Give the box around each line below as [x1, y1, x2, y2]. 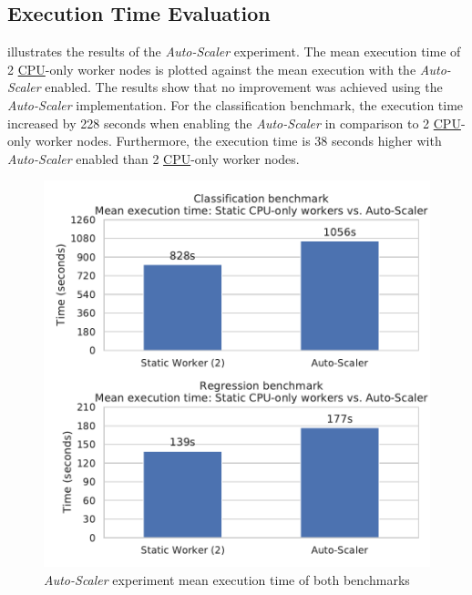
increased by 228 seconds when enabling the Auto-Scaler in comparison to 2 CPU [7, 113, 461, 132]
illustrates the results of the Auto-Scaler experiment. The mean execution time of [7, 42, 461, 61]
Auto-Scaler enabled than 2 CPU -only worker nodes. [7, 149, 300, 168]
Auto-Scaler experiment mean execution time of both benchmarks [44, 569, 410, 589]
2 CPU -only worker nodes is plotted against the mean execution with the [7, 59, 416, 78]
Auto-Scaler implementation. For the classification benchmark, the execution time [7, 95, 464, 114]
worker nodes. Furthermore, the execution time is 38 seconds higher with [35, 131, 442, 150]
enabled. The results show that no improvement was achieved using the [45, 77, 443, 97]
